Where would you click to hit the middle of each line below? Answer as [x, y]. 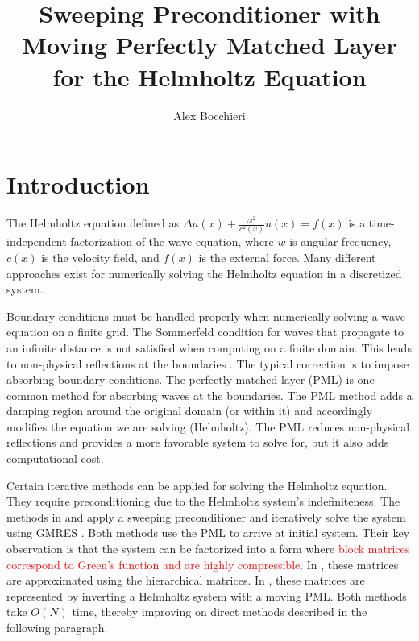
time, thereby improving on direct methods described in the [220, 612]
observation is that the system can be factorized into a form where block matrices [208, 549]
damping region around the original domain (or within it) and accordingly [190, 411]
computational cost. [55, 458]
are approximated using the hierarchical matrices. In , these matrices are [186, 580]
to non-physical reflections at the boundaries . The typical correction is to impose [208, 363]
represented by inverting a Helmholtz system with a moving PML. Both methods [207, 595]
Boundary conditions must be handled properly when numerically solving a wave [206, 316]
